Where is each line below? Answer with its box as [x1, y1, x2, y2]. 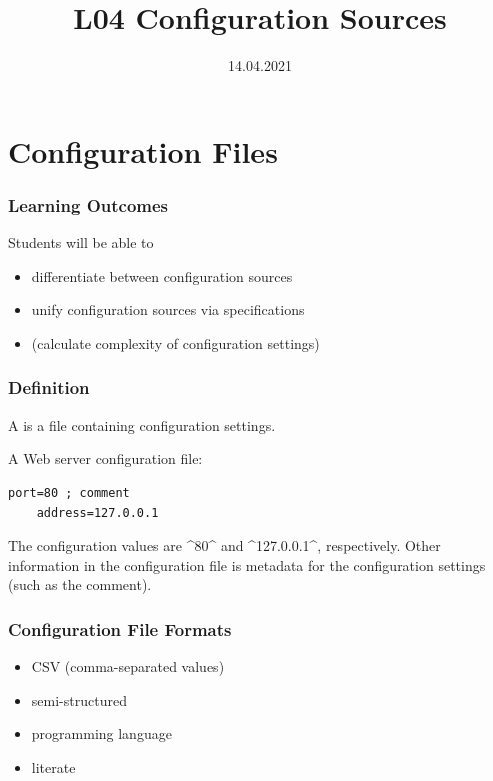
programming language [31, 723, 172, 744]
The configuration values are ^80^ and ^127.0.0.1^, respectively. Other [8, 535, 441, 556]
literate [31, 756, 76, 777]
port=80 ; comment [8, 485, 130, 500]
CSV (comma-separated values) [31, 656, 225, 677]
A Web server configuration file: [8, 448, 203, 469]
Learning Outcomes [8, 192, 169, 217]
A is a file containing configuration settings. [8, 414, 276, 435]
